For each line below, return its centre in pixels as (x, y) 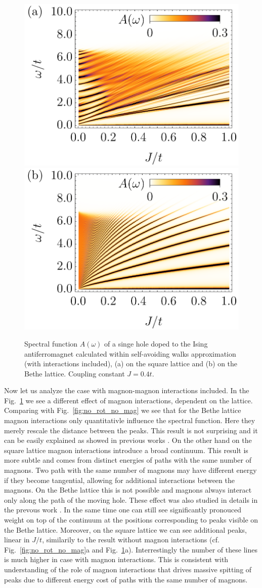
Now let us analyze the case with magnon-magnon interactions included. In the (127, 390)
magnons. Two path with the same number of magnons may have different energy (130, 470)
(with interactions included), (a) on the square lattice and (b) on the (131, 364)
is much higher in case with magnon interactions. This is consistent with (116, 559)
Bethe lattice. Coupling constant (75, 373)
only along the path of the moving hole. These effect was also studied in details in (131, 499)
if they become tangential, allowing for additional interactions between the (119, 480)
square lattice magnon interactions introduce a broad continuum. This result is (126, 450)
